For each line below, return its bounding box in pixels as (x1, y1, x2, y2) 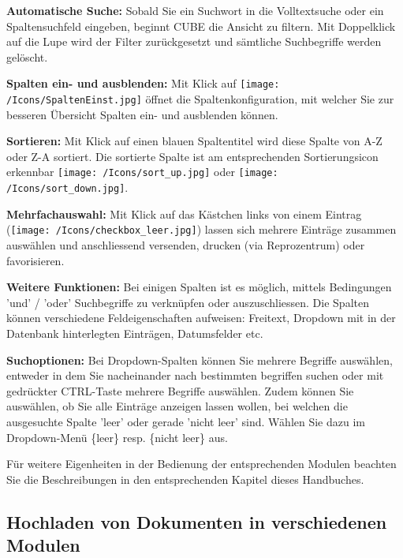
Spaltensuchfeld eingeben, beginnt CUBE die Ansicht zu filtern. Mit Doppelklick (6, 17, 396, 34)
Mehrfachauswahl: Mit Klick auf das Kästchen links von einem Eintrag (6, 205, 362, 222)
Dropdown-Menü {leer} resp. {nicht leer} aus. (6, 429, 228, 445)
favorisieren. (6, 252, 65, 268)
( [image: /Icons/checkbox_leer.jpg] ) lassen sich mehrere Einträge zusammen (6, 221, 397, 238)
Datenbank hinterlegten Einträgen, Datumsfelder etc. (6, 325, 263, 341)
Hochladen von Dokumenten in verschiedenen (6, 509, 387, 534)
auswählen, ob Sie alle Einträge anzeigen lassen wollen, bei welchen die (6, 398, 348, 414)
